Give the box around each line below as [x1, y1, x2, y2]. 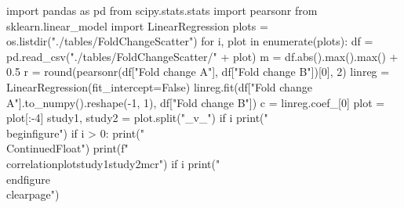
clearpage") [6, 186, 60, 203]
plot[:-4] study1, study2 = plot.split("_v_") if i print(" [6, 109, 268, 126]
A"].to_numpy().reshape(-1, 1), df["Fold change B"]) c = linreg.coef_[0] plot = [6, 94, 385, 110]
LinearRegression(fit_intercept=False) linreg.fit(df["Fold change [6, 78, 312, 95]
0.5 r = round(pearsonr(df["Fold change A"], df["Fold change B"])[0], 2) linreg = [6, 63, 390, 80]
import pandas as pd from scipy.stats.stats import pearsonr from [6, 2, 318, 18]
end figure [6, 170, 51, 187]
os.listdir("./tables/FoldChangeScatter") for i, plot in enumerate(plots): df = [6, 33, 373, 49]
